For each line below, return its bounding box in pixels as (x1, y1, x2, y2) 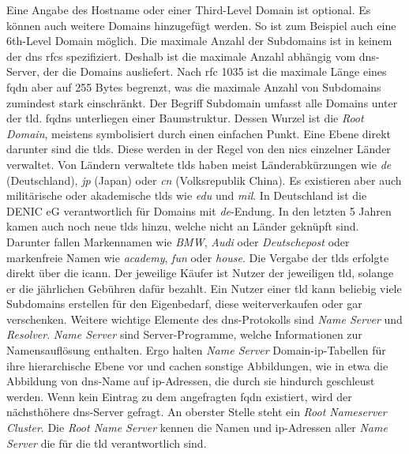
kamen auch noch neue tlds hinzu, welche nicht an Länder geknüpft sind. (6, 218, 359, 235)
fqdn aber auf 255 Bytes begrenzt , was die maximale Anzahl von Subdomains (6, 78, 381, 95)
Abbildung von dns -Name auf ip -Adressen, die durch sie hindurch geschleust (6, 373, 375, 389)
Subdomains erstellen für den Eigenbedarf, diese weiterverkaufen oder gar (6, 295, 362, 312)
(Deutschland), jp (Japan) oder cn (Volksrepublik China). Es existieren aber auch (6, 171, 402, 188)
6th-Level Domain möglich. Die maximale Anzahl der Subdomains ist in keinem (6, 32, 392, 49)
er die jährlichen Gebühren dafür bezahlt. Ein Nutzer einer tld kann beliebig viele (6, 280, 402, 296)
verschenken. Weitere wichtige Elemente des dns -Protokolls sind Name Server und (6, 310, 403, 327)
